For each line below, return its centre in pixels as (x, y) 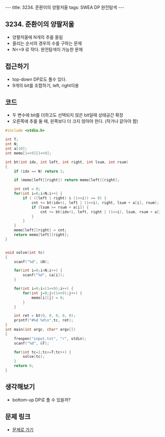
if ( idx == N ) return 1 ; (39, 171)
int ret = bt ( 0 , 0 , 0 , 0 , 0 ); (45, 316)
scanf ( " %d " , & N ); (32, 262)
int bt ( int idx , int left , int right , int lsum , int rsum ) (67, 162)
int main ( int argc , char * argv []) (41, 330)
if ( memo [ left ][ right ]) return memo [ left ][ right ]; (67, 180)
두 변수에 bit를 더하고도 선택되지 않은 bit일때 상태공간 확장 (68, 115)
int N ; (12, 144)
